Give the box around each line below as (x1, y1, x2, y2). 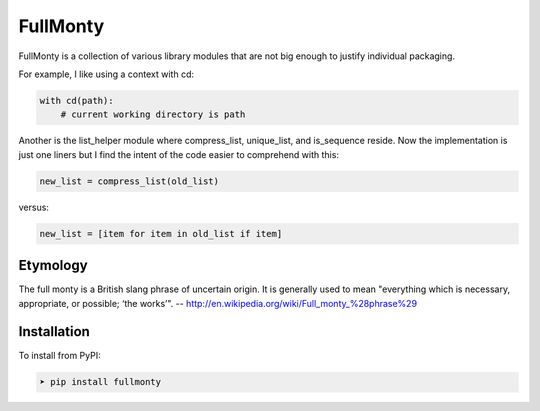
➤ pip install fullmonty (39, 376, 162, 388)
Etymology (18, 257, 89, 274)
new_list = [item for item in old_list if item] (39, 228, 283, 239)
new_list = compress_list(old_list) (39, 175, 220, 187)
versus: (18, 201, 50, 213)
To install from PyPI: (18, 350, 101, 362)
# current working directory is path (60, 109, 246, 120)
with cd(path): (39, 95, 114, 106)
